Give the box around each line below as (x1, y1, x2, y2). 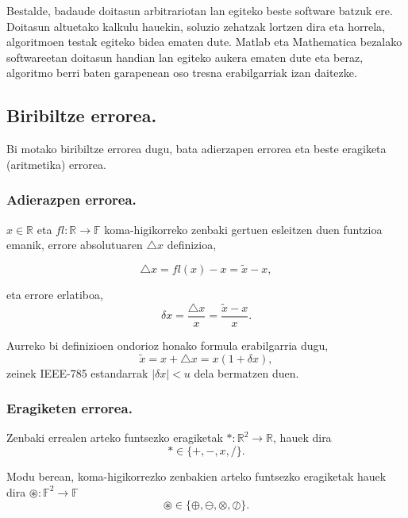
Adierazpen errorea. (6, 190, 137, 209)
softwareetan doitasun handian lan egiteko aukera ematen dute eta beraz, (6, 48, 364, 65)
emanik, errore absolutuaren (6, 236, 143, 253)
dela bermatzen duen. (194, 364, 299, 381)
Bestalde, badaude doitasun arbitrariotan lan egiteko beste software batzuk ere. (6, 2, 393, 18)
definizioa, (167, 236, 217, 253)
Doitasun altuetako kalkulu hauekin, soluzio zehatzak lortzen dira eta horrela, (6, 17, 385, 34)
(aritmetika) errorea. (6, 155, 106, 172)
